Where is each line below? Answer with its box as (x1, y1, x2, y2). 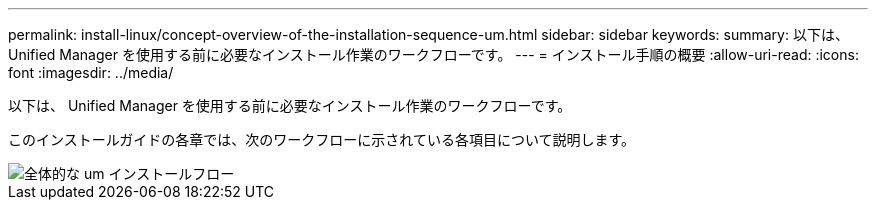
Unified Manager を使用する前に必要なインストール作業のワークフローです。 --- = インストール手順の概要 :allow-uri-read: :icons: (8, 46, 859, 63)
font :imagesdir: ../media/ (8, 64, 174, 81)
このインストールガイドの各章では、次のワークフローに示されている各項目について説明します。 (8, 131, 636, 148)
